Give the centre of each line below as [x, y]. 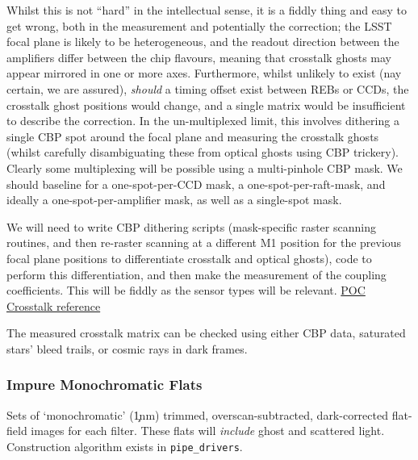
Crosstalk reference [54, 305]
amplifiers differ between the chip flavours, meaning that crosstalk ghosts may [199, 57]
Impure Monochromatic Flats [104, 385]
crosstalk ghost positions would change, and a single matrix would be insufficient [206, 105]
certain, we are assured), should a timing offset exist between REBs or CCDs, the [208, 88]
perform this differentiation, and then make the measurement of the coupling [196, 274]
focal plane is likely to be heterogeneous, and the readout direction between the [203, 42]
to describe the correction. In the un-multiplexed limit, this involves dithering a [203, 121]
